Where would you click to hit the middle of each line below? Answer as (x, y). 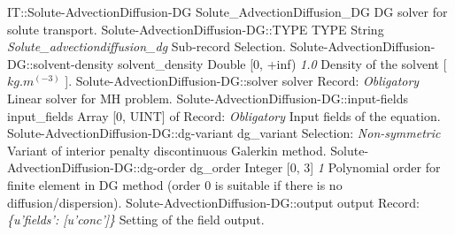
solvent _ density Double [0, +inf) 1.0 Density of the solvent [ (282, 63)
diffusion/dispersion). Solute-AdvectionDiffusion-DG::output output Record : (213, 202)
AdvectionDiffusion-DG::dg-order (96, 167)
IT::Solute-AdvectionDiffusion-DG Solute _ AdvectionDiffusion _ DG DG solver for (227, 11)
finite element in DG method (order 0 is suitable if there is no (175, 184)
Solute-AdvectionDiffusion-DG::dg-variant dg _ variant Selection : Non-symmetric (224, 133)
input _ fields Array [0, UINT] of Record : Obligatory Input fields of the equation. (224, 115)
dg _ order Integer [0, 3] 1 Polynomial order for (315, 167)
